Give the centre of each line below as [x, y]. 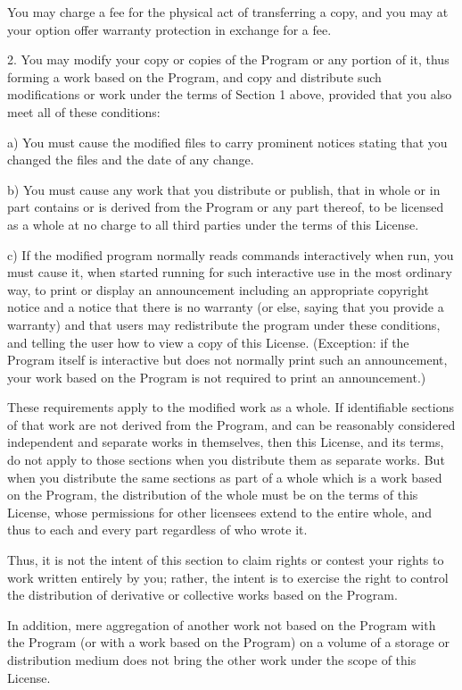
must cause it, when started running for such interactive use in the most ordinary [230, 272]
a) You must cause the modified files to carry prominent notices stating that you [227, 142]
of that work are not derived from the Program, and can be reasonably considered [231, 424]
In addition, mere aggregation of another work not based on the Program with [222, 624]
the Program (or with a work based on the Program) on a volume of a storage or [228, 642]
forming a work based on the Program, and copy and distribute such [194, 76]
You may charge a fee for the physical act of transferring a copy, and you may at [228, 12]
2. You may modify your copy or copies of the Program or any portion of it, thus [228, 59]
